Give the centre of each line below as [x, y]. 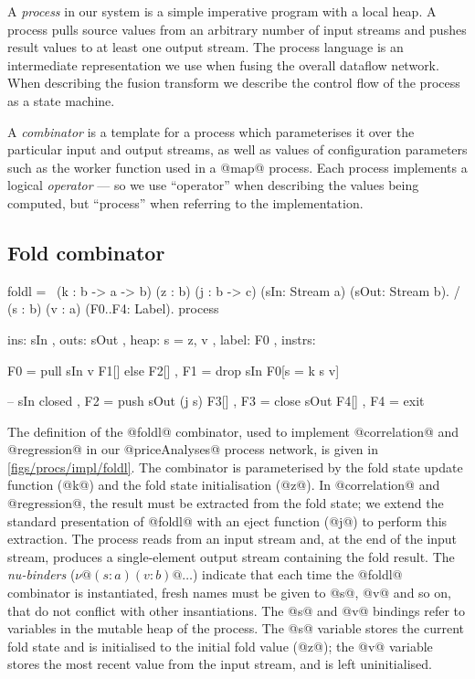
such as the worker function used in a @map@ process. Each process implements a [237, 167]
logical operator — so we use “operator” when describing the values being [213, 185]
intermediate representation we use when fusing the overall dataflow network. [223, 64]
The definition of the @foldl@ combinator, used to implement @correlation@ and [233, 431]
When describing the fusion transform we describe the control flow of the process [234, 83]
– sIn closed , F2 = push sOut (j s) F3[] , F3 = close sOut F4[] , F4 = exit [216, 401]
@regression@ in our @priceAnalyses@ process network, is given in [193, 449]
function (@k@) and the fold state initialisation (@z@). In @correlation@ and [224, 485]
